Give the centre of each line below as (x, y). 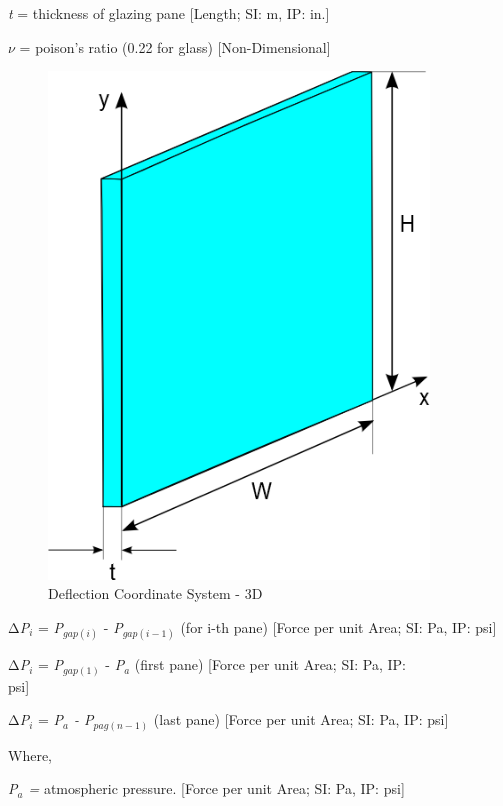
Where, (30, 754)
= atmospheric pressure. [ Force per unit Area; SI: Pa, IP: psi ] (216, 788)
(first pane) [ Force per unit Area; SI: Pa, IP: (270, 664)
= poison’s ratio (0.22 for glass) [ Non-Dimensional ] (175, 46)
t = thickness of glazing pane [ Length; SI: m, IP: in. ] (169, 13)
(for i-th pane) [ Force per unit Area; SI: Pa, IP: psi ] (338, 626)
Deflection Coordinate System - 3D (155, 593)
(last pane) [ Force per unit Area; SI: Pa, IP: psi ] (301, 719)
